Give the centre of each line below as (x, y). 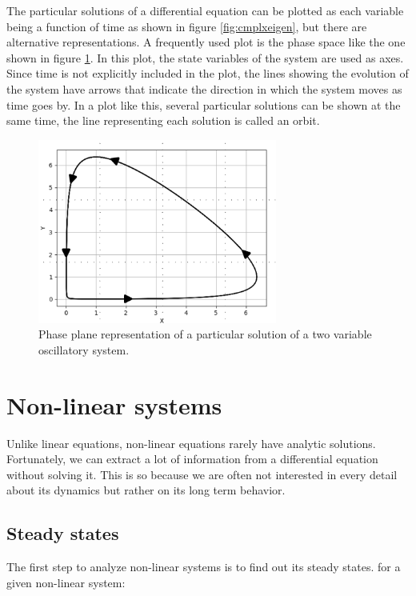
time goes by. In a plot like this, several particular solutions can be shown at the (204, 104)
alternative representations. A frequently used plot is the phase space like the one (206, 42)
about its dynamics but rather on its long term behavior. (146, 490)
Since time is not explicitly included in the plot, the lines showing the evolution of (208, 73)
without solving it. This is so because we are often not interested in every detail (202, 474)
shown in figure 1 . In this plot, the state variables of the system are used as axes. (205, 57)
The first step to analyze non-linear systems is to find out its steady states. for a (204, 567)
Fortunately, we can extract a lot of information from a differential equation (192, 459)
